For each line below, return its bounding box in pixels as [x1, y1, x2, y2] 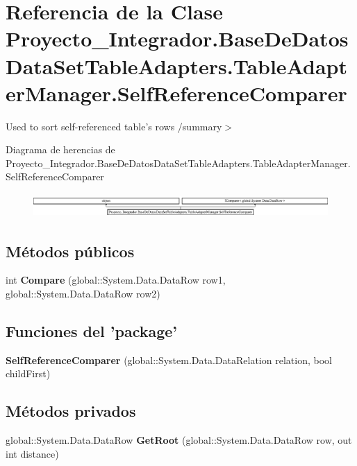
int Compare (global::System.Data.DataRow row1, [6, 273, 226, 287]
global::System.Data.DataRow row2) [6, 286, 160, 300]
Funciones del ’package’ [6, 320, 178, 341]
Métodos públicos [6, 240, 135, 261]
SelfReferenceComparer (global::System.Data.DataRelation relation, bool [6, 352, 332, 367]
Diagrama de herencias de [6, 142, 115, 157]
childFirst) [6, 366, 51, 381]
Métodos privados [6, 400, 136, 422]
